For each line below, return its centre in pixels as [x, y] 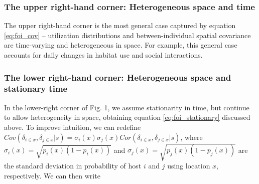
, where [191, 137]
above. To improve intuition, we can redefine [73, 127]
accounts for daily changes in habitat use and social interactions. [103, 55]
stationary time [36, 88]
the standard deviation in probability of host [73, 166]
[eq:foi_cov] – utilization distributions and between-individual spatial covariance [127, 35]
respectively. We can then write [52, 175]
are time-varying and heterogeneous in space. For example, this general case [121, 45]
